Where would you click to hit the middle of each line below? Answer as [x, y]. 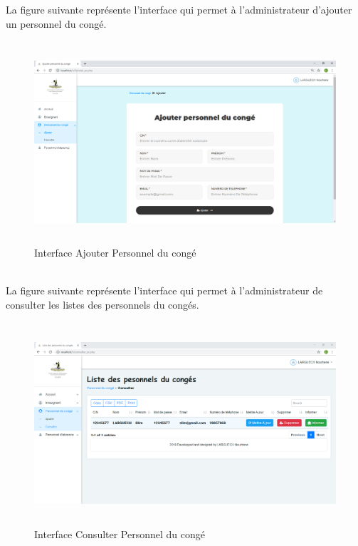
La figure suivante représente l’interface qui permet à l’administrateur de [164, 290]
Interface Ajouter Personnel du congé [115, 253]
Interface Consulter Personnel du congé [120, 534]
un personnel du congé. [56, 23]
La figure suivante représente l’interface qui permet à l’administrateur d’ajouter [179, 9]
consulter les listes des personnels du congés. [102, 305]
